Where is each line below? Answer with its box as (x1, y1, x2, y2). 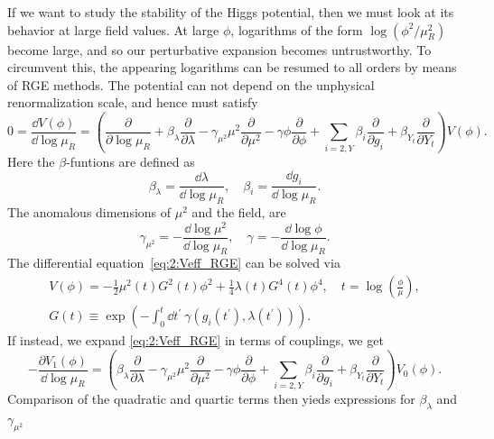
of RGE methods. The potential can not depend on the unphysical (7, 75, 375, 94)
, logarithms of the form (230, 20, 363, 39)
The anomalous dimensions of (7, 202, 172, 221)
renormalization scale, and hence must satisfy (7, 93, 258, 112)
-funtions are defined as (66, 151, 195, 170)
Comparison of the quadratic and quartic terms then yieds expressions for (7, 389, 415, 408)
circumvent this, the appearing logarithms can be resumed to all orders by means (7, 58, 457, 77)
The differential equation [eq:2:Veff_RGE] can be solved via (7, 253, 340, 272)
